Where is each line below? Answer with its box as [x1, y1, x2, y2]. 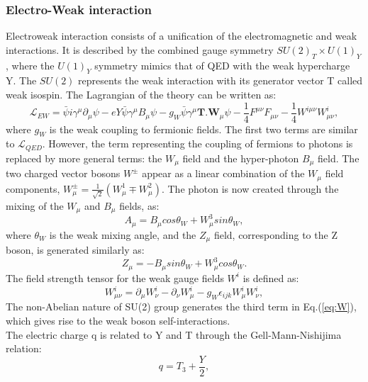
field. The [318, 150, 359, 165]
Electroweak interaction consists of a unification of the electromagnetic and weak [6, 28, 357, 43]
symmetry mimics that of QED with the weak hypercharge [94, 57, 350, 72]
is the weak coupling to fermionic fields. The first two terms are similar [49, 121, 358, 136]
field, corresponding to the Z [213, 227, 338, 242]
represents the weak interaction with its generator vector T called [78, 73, 363, 88]
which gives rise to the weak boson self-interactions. [6, 313, 230, 328]
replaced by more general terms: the [6, 150, 162, 165]
